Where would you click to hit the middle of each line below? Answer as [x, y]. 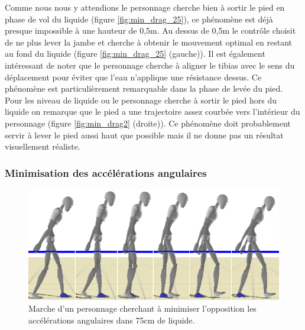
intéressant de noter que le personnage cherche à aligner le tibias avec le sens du [150, 65]
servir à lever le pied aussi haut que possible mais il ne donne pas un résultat [144, 135]
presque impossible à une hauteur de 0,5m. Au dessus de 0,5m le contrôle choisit [150, 30]
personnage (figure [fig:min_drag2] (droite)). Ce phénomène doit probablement [148, 123]
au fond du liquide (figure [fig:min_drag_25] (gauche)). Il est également [135, 54]
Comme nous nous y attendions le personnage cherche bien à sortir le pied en [145, 7]
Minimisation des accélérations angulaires [106, 172]
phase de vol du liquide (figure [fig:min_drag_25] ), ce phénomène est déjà [139, 19]
